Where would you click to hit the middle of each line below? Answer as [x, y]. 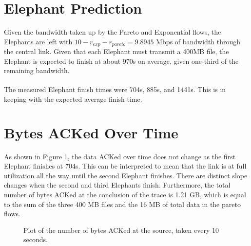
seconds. [36, 239]
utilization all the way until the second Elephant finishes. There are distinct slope [126, 175]
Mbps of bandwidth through [198, 41]
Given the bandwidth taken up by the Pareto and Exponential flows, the [113, 31]
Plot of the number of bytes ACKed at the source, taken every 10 [121, 230]
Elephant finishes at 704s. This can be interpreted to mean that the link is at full [125, 166]
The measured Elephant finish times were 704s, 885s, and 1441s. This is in [115, 89]
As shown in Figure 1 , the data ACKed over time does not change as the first [120, 156]
